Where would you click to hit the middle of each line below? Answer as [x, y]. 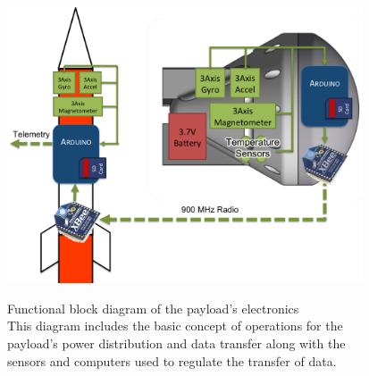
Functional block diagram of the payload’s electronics [153, 308]
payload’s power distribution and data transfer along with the [176, 343]
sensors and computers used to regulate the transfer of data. [172, 360]
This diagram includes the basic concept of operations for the [175, 326]
